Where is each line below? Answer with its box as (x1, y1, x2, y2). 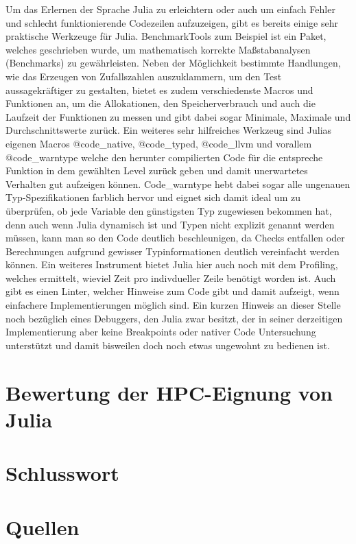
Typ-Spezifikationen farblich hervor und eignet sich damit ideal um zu (5, 190, 300, 204)
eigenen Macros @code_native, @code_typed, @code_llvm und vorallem (5, 136, 312, 150)
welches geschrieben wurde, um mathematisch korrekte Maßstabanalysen (5, 42, 311, 56)
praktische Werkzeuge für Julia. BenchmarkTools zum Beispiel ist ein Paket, (5, 29, 327, 43)
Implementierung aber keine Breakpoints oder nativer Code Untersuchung (5, 324, 316, 339)
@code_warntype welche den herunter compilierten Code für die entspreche (5, 150, 323, 164)
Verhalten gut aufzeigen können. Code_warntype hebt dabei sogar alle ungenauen (5, 176, 351, 191)
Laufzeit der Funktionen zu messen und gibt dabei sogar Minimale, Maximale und (5, 109, 351, 123)
